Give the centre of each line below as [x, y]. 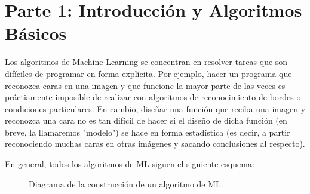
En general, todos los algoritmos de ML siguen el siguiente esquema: [130, 164]
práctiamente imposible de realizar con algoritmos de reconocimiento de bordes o [153, 97]
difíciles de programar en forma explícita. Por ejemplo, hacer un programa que [148, 73]
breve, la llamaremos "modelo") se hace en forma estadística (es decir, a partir [148, 132]
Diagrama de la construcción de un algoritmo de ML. [126, 184]
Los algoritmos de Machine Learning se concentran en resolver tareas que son [146, 62]
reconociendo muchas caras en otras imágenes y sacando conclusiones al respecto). [155, 144]
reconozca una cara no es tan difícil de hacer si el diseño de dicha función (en [146, 120]
